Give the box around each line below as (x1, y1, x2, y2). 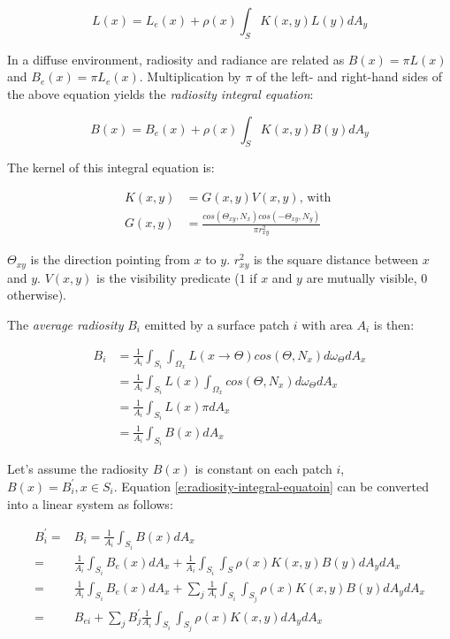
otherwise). (7, 285, 67, 304)
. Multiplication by (139, 67, 241, 86)
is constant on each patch (194, 460, 332, 478)
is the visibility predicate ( (96, 268, 240, 286)
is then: (373, 315, 415, 333)
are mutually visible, (306, 268, 417, 286)
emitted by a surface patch (144, 315, 290, 333)
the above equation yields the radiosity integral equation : (7, 84, 314, 103)
